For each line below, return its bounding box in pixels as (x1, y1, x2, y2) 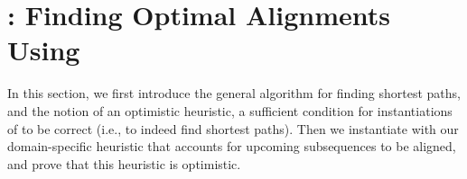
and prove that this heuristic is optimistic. (7, 154, 241, 173)
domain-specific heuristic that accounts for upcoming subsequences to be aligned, (7, 137, 456, 156)
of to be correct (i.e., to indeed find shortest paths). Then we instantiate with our (7, 119, 459, 138)
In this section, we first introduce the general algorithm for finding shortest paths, (7, 84, 461, 103)
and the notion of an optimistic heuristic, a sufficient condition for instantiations (7, 101, 453, 120)
